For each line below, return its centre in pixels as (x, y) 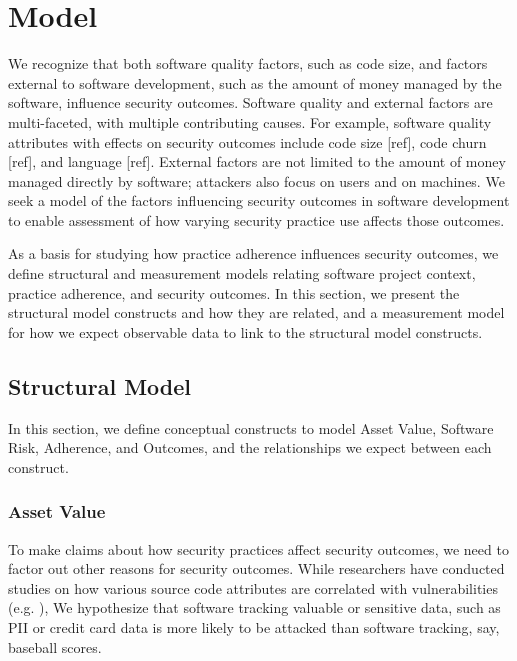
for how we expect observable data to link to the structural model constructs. (245, 331)
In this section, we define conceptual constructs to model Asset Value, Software (251, 427)
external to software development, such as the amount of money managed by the (255, 82)
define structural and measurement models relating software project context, (242, 273)
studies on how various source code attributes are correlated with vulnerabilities (253, 587)
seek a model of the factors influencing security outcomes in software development (259, 200)
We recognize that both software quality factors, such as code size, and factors (248, 63)
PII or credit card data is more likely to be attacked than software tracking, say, (254, 627)
